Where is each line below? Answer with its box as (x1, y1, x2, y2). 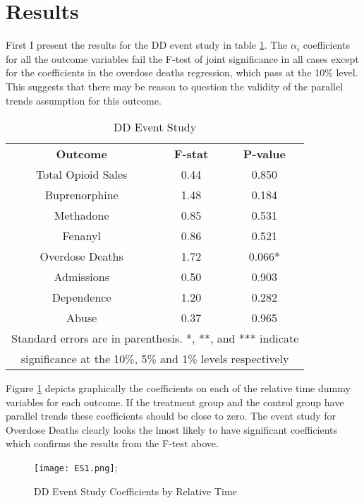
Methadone (54, 207, 109, 224)
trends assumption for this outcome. (6, 93, 162, 107)
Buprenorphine (44, 187, 119, 203)
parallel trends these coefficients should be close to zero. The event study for (6, 408, 336, 423)
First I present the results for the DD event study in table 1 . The (6, 37, 288, 52)
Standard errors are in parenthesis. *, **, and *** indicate (11, 330, 299, 347)
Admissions (54, 268, 109, 285)
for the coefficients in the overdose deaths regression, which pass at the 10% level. (6, 65, 358, 80)
